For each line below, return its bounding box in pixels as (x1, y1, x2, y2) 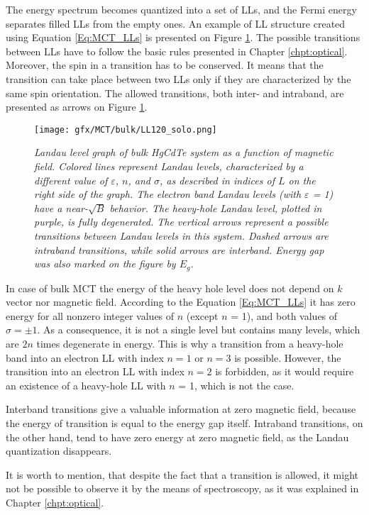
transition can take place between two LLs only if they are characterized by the (6, 71, 351, 86)
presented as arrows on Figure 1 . (6, 99, 148, 114)
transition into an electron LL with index (6, 364, 184, 379)
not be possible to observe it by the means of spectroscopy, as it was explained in (6, 481, 359, 496)
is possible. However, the (234, 350, 341, 365)
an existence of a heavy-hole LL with (6, 377, 166, 392)
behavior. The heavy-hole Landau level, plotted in (109, 200, 322, 215)
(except (186, 308, 219, 323)
